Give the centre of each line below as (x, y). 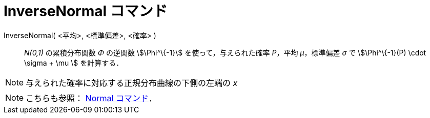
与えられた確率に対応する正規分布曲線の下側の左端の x (132, 83)
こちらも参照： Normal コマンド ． (91, 98)
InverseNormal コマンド (86, 11)
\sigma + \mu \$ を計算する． (74, 63)
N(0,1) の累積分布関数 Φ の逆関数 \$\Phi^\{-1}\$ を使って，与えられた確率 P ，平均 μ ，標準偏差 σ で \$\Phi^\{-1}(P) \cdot (225, 52)
